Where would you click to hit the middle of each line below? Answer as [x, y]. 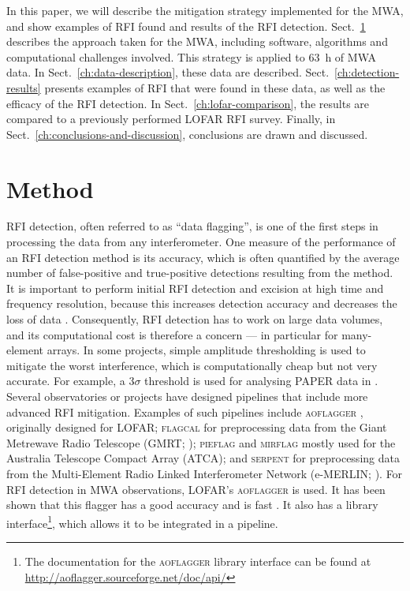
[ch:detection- [367, 72]
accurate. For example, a [66, 381]
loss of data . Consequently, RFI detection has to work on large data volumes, [195, 319]
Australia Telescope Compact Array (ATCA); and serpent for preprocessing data [203, 458]
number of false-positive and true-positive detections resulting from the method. [200, 273]
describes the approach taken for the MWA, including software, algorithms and [197, 41]
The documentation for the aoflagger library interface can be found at [198, 561]
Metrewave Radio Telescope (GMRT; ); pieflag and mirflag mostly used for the [201, 442]
